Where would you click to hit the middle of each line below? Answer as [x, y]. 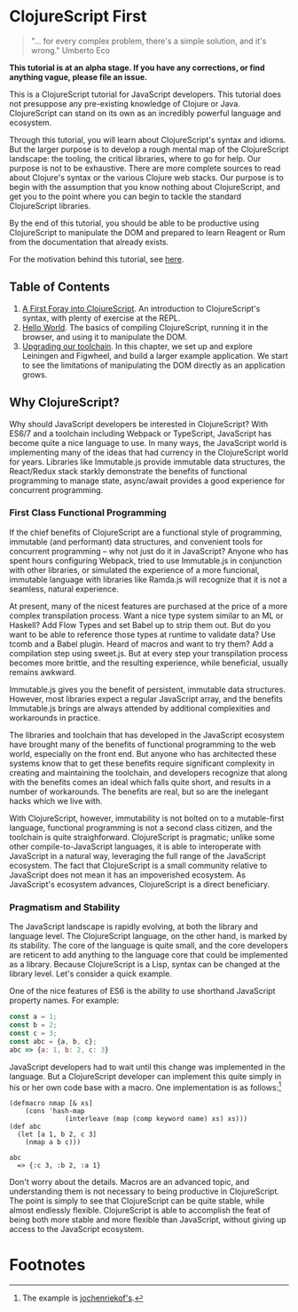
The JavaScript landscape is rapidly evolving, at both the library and [134, 926]
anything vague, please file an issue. [78, 76]
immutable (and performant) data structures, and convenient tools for [136, 541]
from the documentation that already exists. [89, 242]
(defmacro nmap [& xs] [51, 1103]
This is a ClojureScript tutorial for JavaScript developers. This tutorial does [145, 94]
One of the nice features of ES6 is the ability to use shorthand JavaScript [142, 991]
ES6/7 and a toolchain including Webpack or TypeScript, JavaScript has [141, 433]
